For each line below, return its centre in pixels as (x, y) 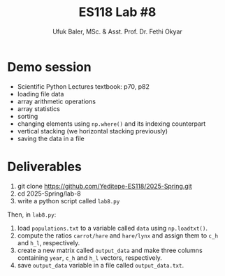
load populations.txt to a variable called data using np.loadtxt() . (112, 228)
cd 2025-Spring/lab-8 (49, 194)
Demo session (50, 67)
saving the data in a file (51, 138)
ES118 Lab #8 (117, 12)
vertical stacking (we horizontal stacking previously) (93, 131)
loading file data (41, 94)
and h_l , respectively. (49, 242)
